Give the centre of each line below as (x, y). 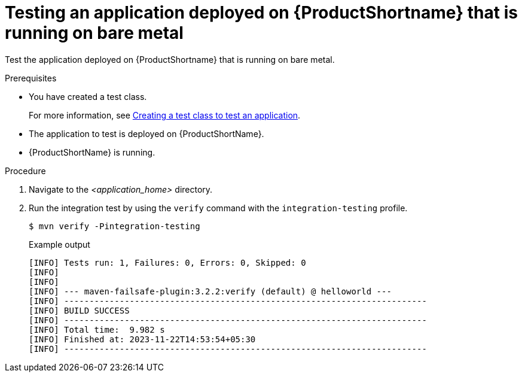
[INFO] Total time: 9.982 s (97, 329)
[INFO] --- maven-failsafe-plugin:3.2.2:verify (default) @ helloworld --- (210, 291)
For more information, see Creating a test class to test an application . (165, 115)
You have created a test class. (88, 96)
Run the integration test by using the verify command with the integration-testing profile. (218, 208)
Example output (59, 244)
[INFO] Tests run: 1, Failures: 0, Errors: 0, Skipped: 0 (167, 262)
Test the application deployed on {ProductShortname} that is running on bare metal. (170, 59)
